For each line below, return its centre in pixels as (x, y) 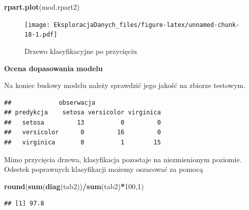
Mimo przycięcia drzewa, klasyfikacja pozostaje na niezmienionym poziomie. (123, 159)
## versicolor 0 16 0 (82, 132)
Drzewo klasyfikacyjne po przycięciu (81, 51)
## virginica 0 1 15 (82, 143)
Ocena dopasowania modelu (53, 68)
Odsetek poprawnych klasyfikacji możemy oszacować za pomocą (104, 169)
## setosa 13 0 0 (82, 122)
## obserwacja (50, 102)
